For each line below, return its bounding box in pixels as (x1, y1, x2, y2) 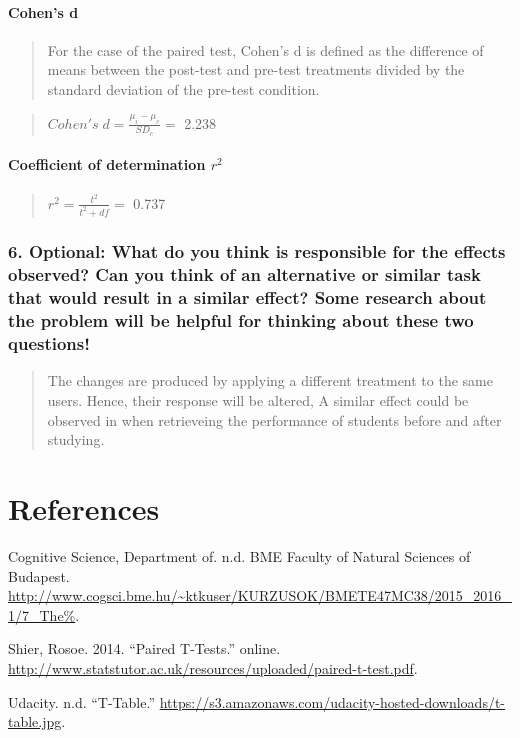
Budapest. (8, 565, 70, 586)
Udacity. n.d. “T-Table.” (8, 691, 156, 712)
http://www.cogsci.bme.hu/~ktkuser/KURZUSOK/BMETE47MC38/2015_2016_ (8, 585, 512, 606)
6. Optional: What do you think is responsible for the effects (8, 239, 506, 264)
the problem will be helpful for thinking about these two (8, 308, 474, 333)
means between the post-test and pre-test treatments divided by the (47, 59, 465, 80)
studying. (47, 429, 105, 450)
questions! (8, 331, 90, 356)
